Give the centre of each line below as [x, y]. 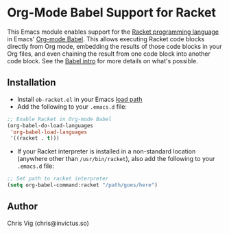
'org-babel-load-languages [49, 132]
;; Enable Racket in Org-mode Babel [59, 119]
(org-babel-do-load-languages [50, 125]
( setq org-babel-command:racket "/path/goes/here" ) [82, 185]
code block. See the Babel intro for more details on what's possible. [103, 61]
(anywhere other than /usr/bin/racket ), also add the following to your [116, 159]
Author [22, 207]
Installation [32, 83]
